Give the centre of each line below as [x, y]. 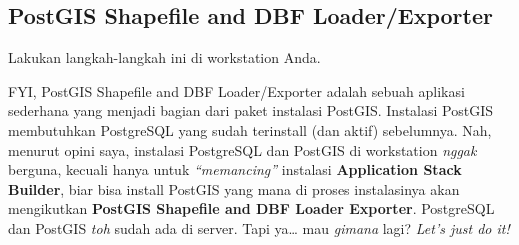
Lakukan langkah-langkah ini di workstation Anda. [164, 57]
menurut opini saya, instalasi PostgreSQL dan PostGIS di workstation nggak [242, 149]
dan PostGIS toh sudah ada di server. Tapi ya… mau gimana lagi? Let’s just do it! [259, 227]
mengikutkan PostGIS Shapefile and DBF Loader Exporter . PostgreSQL [251, 208]
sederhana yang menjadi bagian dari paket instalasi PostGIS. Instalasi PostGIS [251, 110]
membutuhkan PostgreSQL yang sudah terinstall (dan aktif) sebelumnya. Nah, [250, 129]
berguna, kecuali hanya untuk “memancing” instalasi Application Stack [235, 169]
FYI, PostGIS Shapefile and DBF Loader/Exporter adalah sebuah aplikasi [236, 90]
